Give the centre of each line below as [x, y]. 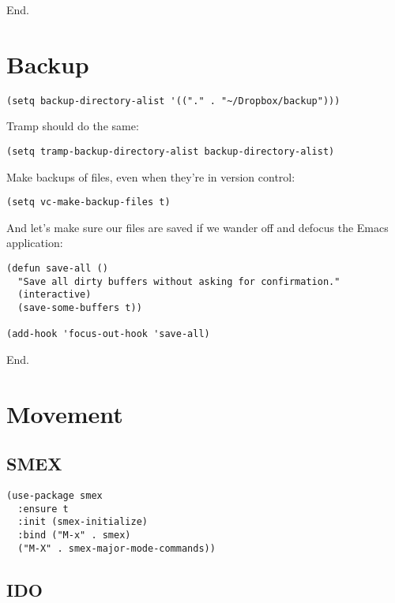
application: [35, 243]
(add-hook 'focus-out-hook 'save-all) [108, 334]
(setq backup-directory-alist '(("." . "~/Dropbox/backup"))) [173, 101]
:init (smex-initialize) [83, 522]
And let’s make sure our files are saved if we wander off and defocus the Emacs [197, 227]
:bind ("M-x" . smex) [74, 536]
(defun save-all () [57, 269]
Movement [65, 413]
